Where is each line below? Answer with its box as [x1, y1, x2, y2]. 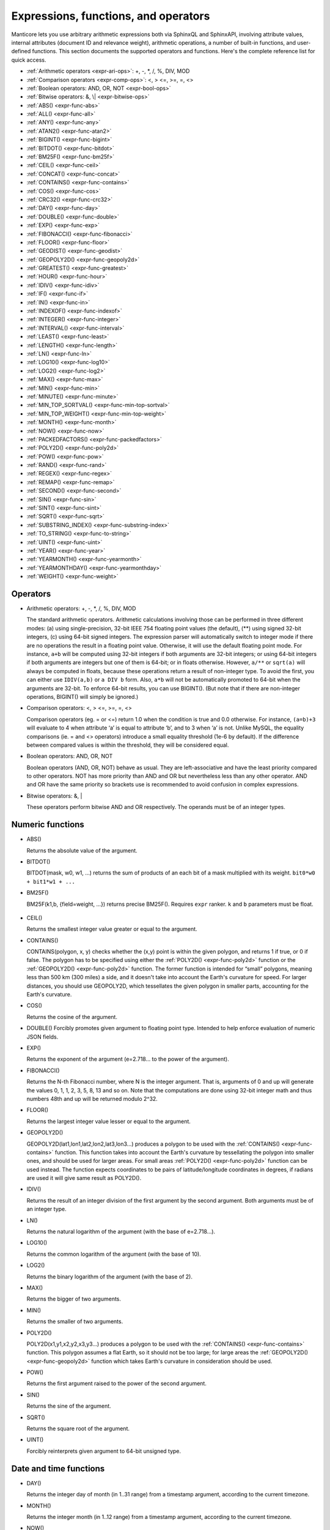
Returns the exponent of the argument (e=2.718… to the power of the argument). [26, 1056, 229, 1063]
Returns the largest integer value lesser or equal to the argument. [26, 1118, 191, 1125]
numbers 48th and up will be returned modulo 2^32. [26, 1095, 158, 1102]
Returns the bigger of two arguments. [26, 1295, 122, 1303]
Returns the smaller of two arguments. [26, 1318, 123, 1325]
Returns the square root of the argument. [26, 1425, 130, 1432]
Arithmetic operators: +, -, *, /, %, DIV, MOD [26, 605, 136, 612]
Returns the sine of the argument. [26, 1402, 111, 1410]
